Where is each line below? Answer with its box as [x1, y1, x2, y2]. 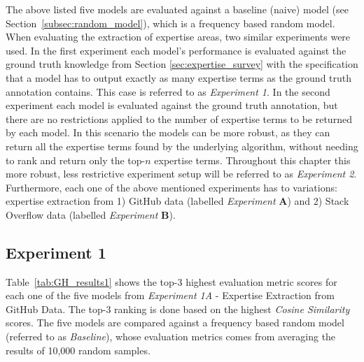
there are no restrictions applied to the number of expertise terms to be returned [6, 111, 352, 126]
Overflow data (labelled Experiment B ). [6, 207, 176, 222]
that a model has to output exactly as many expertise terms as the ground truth [6, 70, 352, 85]
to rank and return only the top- [6, 152, 146, 167]
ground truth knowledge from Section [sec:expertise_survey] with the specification [6, 57, 358, 71]
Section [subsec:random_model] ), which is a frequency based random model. [6, 15, 335, 30]
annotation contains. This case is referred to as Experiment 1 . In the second [6, 84, 330, 99]
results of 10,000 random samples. [6, 342, 150, 357]
